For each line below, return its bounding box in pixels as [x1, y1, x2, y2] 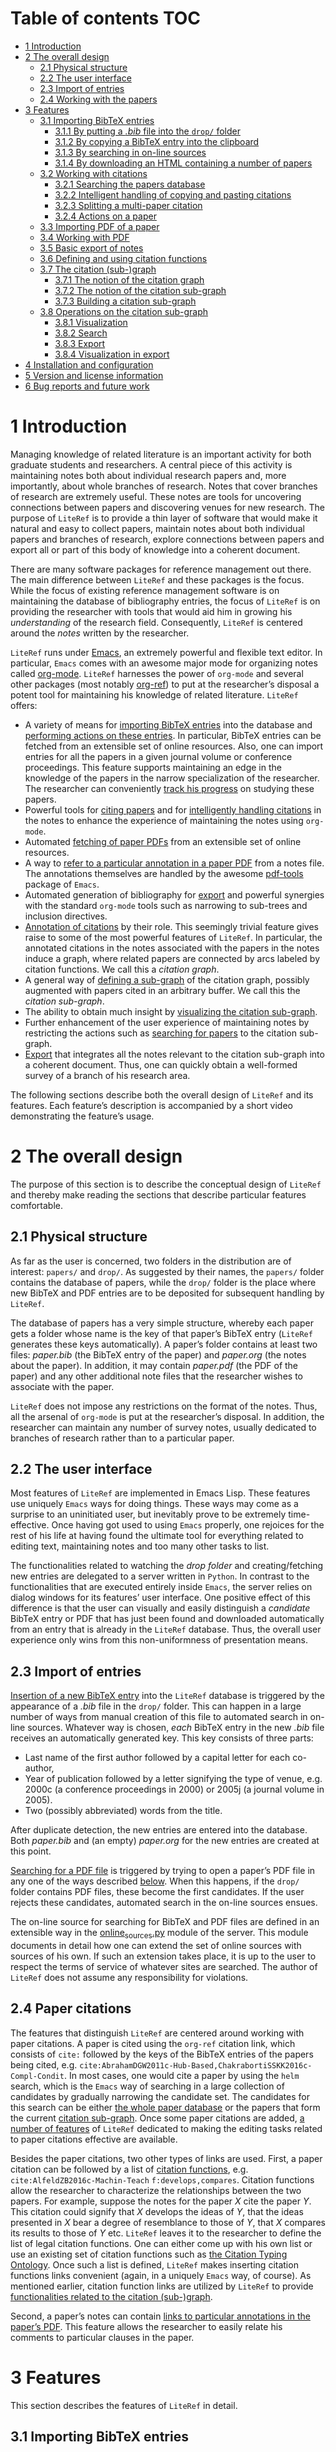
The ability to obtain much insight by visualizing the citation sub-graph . [24, 1005, 318, 1017]
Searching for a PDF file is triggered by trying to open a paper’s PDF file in [10, 1865, 316, 1877]
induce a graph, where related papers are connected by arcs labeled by [24, 952, 321, 964]
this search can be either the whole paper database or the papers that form [10, 2101, 321, 2113]
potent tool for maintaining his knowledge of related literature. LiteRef [10, 688, 299, 701]
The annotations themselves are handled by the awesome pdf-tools [24, 867, 304, 879]
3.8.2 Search [54, 327, 108, 339]
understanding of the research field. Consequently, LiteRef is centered [10, 616, 303, 628]
